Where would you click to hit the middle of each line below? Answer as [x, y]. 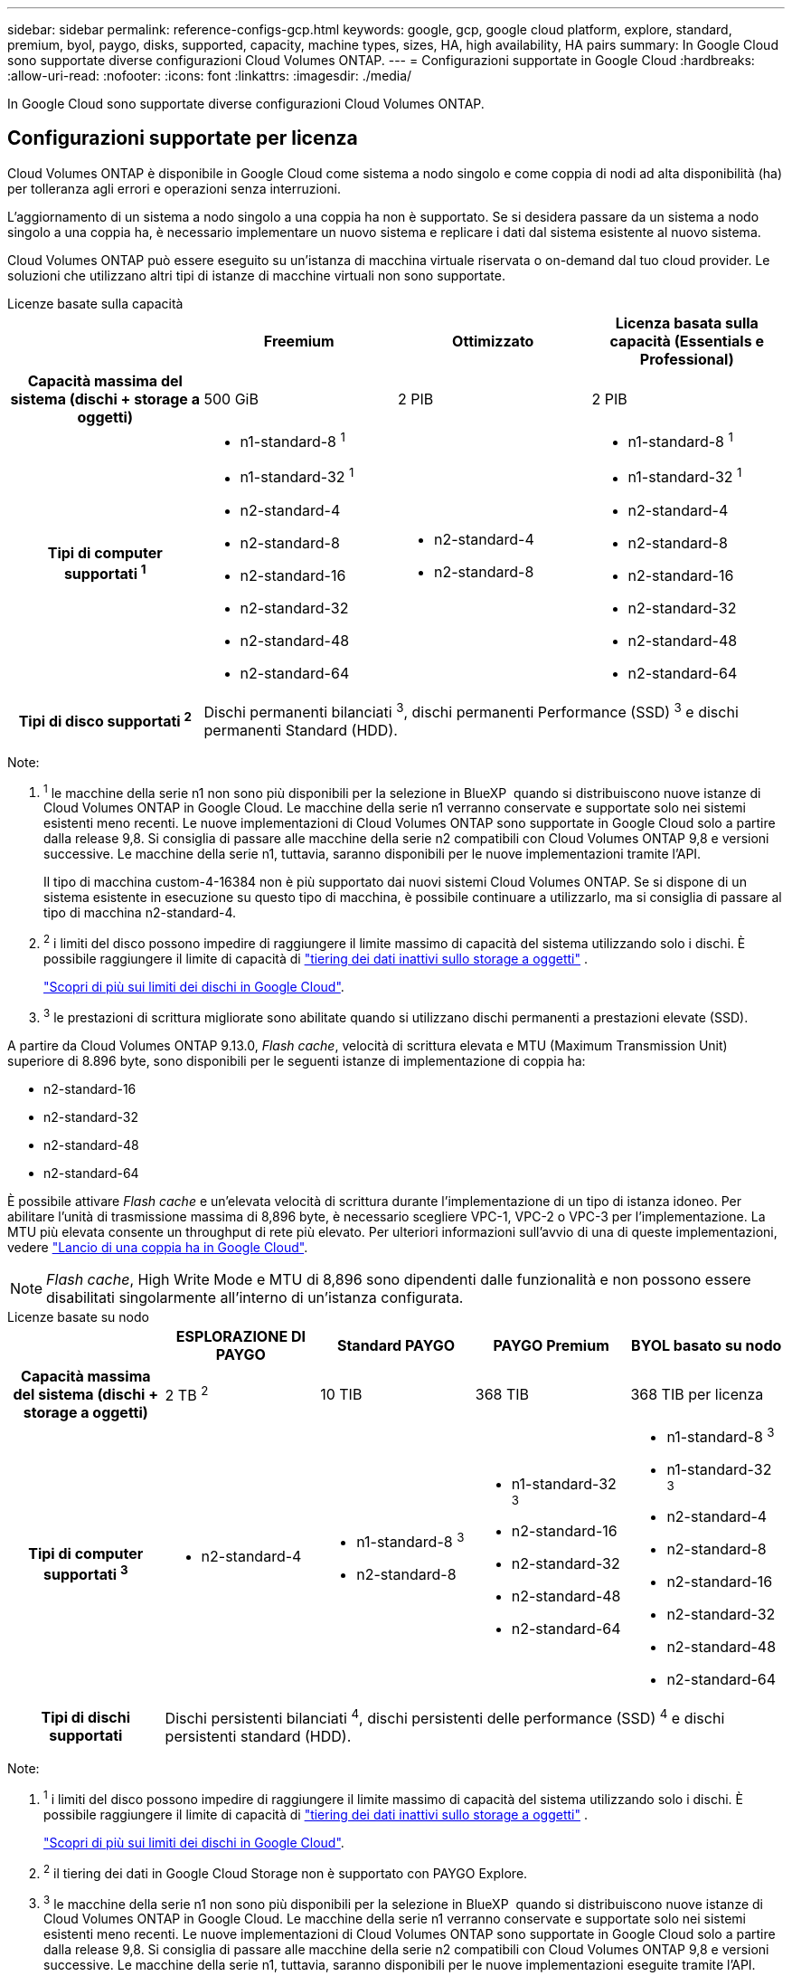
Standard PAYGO [396, 1345]
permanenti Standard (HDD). [301, 730]
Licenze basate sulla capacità [95, 303]
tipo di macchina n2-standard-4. [140, 913]
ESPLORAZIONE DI [240, 1336]
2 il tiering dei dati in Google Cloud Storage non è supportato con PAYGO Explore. [286, 1872]
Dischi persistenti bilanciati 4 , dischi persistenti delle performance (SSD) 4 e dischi [445, 1717]
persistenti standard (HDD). [258, 1737]
